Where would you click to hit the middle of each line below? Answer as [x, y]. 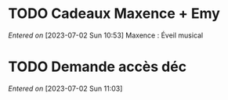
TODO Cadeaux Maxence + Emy [114, 14]
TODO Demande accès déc [97, 67]
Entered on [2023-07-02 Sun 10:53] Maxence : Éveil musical [106, 35]
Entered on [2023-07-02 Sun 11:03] [65, 88]
